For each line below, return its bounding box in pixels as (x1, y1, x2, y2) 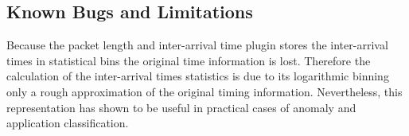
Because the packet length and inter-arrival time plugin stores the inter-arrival (6, 37, 388, 53)
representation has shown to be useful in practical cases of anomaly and (6, 99, 356, 115)
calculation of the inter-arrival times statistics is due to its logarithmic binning (6, 68, 389, 84)
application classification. (6, 115, 129, 131)
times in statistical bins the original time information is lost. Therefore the (6, 52, 371, 68)
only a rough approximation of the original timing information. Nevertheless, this (6, 83, 403, 99)
